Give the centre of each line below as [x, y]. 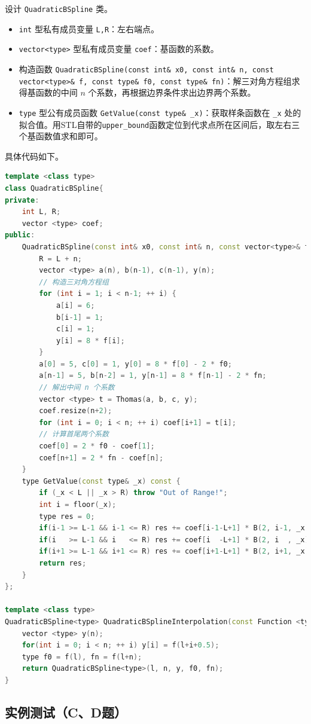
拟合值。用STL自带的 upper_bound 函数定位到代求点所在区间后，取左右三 [159, 124]
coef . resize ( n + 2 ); [76, 411]
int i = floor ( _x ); [78, 505]
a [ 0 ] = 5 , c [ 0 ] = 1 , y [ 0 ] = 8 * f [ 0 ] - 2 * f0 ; [135, 364]
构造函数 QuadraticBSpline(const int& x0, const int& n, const [146, 68]
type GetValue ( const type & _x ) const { [101, 481]
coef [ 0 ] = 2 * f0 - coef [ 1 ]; [97, 446]
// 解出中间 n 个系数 [77, 388]
